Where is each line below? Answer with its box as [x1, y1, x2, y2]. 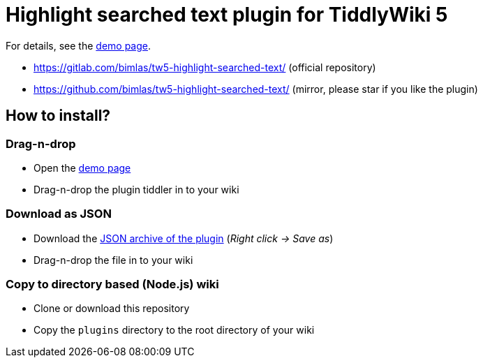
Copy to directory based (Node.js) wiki [6, 277, 219, 292]
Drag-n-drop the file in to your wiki [34, 253, 193, 266]
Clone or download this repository [34, 302, 190, 315]
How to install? [6, 107, 111, 125]
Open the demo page [34, 161, 131, 174]
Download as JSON [6, 207, 112, 221]
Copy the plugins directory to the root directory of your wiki [34, 324, 315, 336]
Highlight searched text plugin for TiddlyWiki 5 [6, 3, 448, 27]
